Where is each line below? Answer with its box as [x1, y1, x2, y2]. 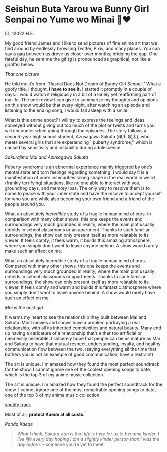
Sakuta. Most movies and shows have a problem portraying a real [5, 319, 140, 325]
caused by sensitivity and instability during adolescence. [5, 144, 122, 150]
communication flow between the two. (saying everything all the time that [5, 346, 156, 352]
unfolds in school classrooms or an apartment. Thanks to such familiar [5, 226, 150, 233]
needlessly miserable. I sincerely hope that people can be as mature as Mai [5, 335, 160, 341]
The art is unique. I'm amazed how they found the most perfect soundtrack [5, 361, 160, 367]
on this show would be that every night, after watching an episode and [5, 102, 150, 108]
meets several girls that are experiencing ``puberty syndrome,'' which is [5, 139, 153, 145]
